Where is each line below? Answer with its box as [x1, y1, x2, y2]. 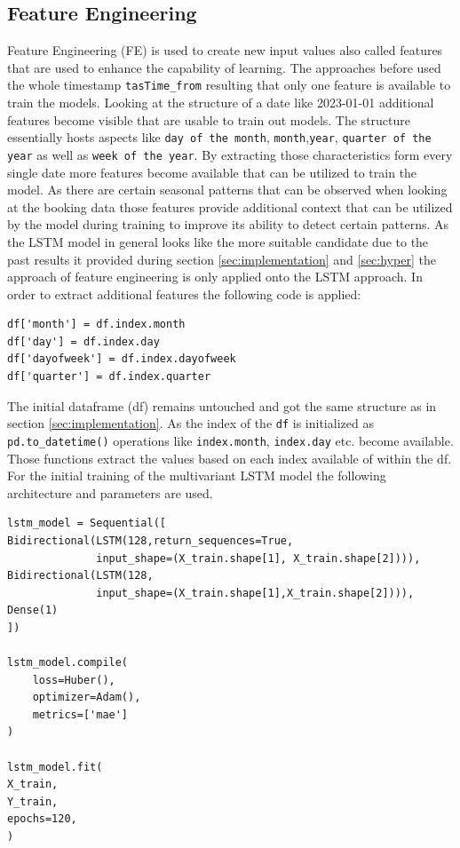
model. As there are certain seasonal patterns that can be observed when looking [7, 180, 448, 199]
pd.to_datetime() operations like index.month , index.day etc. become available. [7, 431, 454, 449]
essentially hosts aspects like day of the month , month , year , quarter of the [7, 128, 432, 147]
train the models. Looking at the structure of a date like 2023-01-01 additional [7, 93, 434, 112]
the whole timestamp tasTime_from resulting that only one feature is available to [7, 75, 451, 94]
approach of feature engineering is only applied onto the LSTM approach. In [7, 267, 423, 286]
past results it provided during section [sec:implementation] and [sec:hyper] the [7, 250, 436, 268]
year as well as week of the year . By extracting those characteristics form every [7, 145, 453, 163]
